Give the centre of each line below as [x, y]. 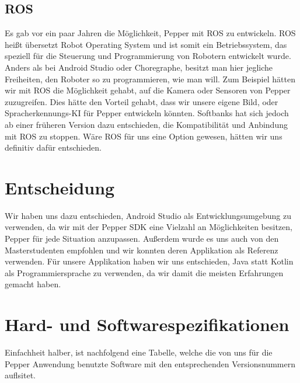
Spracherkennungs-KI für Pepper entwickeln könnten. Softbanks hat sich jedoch [147, 113]
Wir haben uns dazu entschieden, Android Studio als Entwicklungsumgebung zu [148, 215]
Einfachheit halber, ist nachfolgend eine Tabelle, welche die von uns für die [139, 352]
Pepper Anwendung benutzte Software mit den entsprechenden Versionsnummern [150, 363]
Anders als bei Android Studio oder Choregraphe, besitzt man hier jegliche [139, 67]
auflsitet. [20, 375]
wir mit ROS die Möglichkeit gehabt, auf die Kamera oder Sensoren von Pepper [148, 90]
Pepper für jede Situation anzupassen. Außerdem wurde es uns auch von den [142, 238]
